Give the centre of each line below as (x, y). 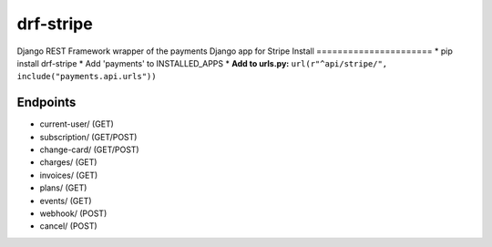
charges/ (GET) (68, 162)
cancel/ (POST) (68, 226)
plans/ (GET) (63, 188)
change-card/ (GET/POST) (90, 149)
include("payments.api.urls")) (87, 77)
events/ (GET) (66, 201)
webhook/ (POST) (73, 213)
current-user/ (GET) (77, 124)
